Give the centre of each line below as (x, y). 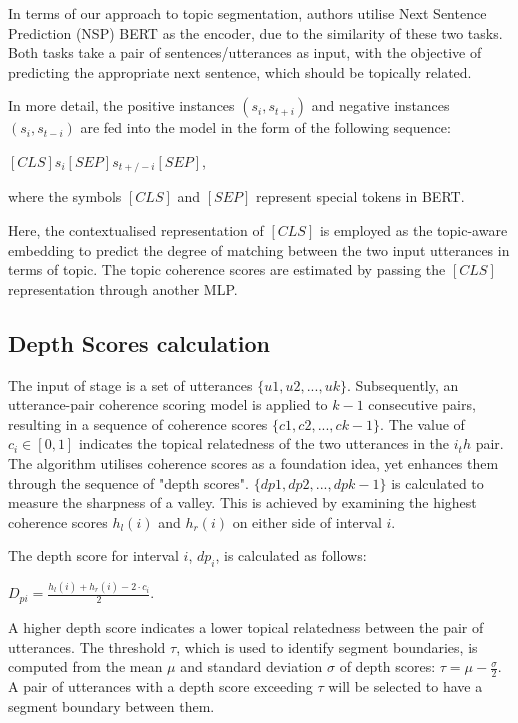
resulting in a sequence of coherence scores (138, 423)
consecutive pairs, (422, 404)
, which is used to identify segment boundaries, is (327, 646)
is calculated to (437, 482)
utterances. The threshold (87, 646)
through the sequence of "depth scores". (128, 482)
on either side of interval (307, 521)
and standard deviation (251, 666)
